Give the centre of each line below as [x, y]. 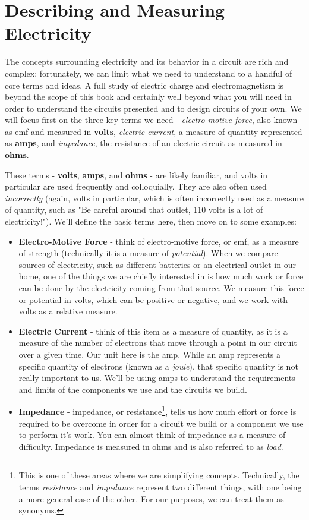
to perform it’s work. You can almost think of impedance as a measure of [152, 435]
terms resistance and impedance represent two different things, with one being [160, 486]
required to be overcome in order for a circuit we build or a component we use [161, 423]
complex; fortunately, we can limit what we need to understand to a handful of [149, 73]
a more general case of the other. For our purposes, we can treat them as [151, 498]
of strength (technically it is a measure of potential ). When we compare [148, 253]
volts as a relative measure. [68, 311]
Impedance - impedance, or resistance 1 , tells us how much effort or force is [157, 410]
